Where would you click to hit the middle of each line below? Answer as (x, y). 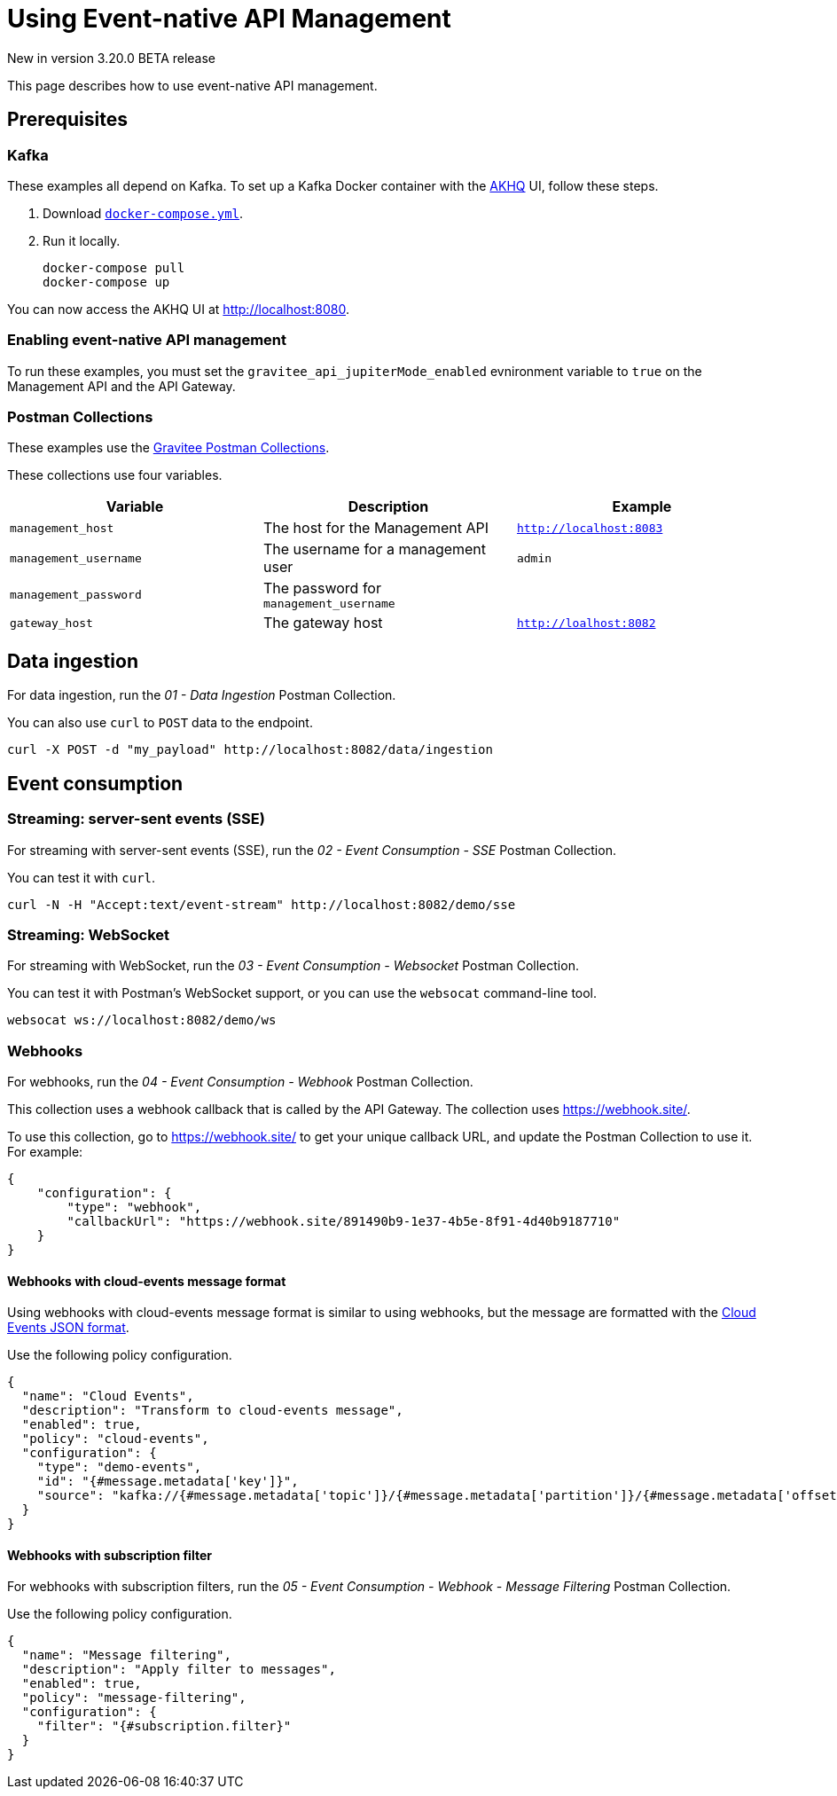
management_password (76, 595)
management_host (62, 528)
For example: (45, 1152)
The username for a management (375, 549)
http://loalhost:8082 (586, 623)
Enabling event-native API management (147, 340)
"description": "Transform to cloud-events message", (212, 1411)
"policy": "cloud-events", (115, 1439)
